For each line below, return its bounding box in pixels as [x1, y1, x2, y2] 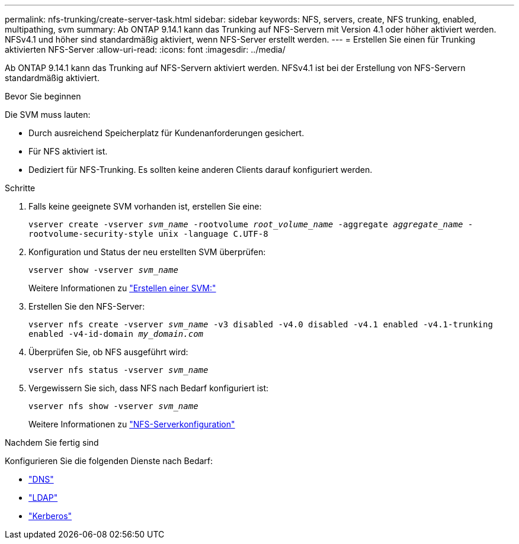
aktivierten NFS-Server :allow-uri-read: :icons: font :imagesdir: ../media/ [5, 44, 286, 54]
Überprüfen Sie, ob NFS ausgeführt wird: [28, 347, 188, 357]
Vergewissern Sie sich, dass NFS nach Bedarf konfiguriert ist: [28, 383, 269, 393]
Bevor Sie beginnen [5, 91, 81, 101]
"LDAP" [28, 493, 58, 503]
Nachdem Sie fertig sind [5, 437, 99, 448]
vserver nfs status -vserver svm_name [28, 365, 209, 375]
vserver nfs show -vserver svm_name [28, 401, 198, 411]
